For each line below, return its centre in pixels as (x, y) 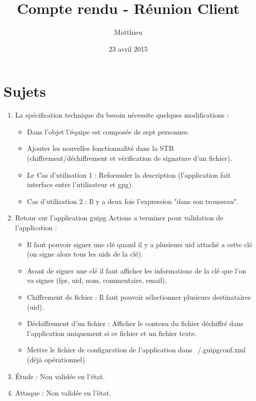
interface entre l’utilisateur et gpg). (80, 184)
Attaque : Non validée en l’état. (63, 393)
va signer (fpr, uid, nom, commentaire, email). (97, 280)
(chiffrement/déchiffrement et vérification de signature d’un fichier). (129, 158)
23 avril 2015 (128, 48)
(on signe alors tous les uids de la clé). (85, 254)
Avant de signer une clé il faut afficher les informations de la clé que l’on (137, 270)
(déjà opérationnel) (56, 359)
